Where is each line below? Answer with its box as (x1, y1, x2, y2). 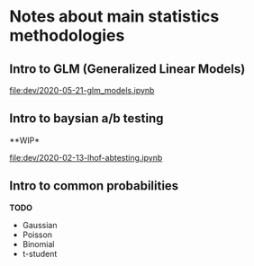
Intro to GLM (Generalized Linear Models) (9, 61, 246, 76)
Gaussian (22, 219, 58, 230)
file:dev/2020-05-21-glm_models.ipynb (9, 85, 155, 95)
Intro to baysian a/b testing (9, 111, 164, 127)
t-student (22, 248, 58, 259)
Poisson (22, 229, 52, 240)
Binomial (22, 238, 55, 249)
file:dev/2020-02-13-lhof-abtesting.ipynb (9, 152, 163, 163)
